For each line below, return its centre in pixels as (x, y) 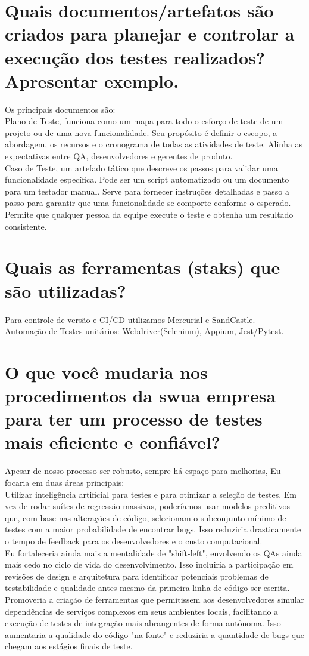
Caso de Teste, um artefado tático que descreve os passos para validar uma (141, 167)
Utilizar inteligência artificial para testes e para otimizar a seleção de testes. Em (151, 494)
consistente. (26, 226)
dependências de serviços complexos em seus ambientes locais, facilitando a (142, 611)
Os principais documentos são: (60, 109)
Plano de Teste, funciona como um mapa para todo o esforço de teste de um (144, 121)
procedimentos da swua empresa (141, 395)
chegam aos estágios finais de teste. (69, 646)
